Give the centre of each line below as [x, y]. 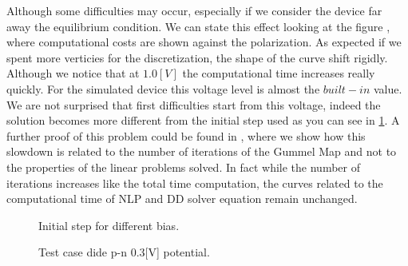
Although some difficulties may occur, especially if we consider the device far [194, 10]
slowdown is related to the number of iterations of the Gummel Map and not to [202, 151]
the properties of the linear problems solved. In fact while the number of [183, 167]
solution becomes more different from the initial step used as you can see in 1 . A [203, 120]
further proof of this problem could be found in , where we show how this [186, 135]
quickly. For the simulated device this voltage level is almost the [163, 88]
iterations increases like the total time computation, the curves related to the [195, 183]
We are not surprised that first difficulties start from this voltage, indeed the [194, 104]
